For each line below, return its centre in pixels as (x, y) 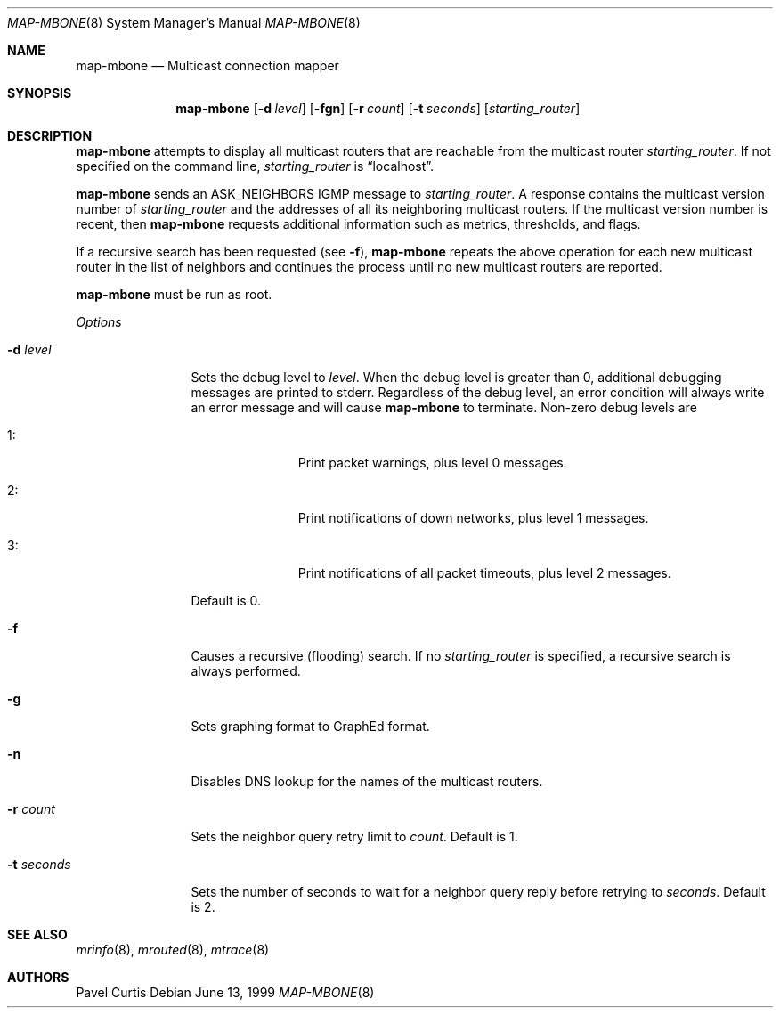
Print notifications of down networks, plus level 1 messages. (473, 518)
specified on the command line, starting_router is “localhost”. (255, 166)
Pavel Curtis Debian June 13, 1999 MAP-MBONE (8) (225, 992)
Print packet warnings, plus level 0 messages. (432, 463)
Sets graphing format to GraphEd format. (310, 726)
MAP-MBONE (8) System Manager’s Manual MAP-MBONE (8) (184, 23)
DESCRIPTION (50, 136)
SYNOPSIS (40, 93)
